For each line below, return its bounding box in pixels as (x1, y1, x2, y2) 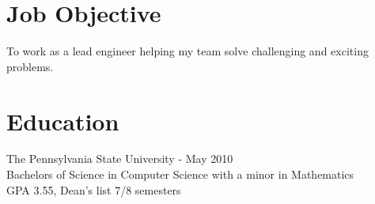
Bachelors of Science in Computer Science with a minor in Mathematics (6, 166, 354, 183)
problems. (6, 58, 54, 74)
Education (6, 104, 119, 137)
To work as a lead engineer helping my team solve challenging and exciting (6, 43, 369, 59)
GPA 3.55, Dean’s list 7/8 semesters (6, 181, 181, 198)
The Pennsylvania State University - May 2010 (6, 150, 233, 167)
